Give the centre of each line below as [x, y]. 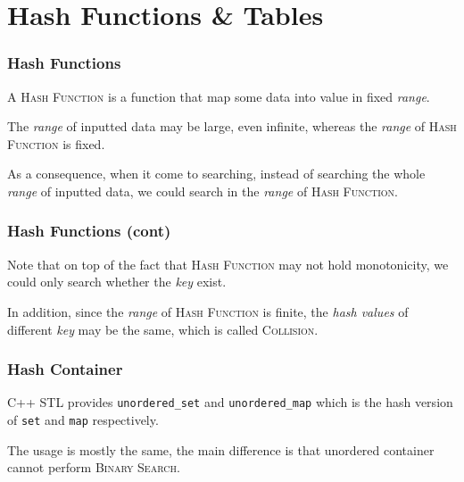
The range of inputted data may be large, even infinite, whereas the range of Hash [232, 126]
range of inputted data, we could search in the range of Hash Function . [203, 191]
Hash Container [65, 369]
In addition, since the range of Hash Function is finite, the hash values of [208, 311]
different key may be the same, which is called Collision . [163, 329]
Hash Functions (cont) [89, 231]
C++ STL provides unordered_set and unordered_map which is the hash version [230, 402]
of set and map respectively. [83, 420]
